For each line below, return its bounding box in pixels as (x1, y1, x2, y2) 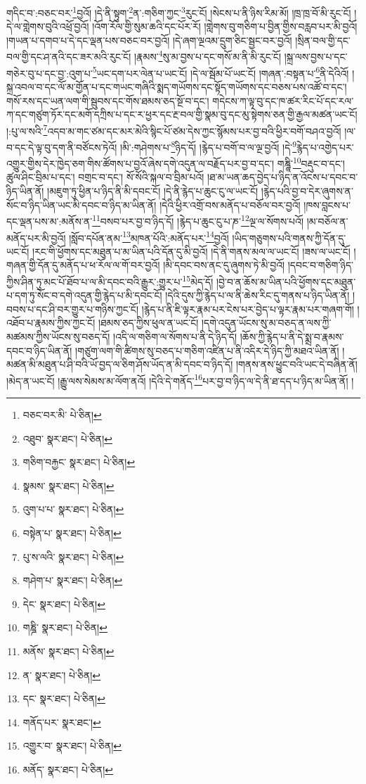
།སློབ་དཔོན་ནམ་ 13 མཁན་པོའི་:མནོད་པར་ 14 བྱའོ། (69, 228, 229, 245)
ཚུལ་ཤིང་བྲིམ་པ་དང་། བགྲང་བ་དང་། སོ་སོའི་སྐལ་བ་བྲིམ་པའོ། (6, 170, 204, 184)
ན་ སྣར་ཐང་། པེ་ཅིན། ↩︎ (22, 667, 101, 682)
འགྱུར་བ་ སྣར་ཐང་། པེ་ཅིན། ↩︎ (22, 738, 122, 753)
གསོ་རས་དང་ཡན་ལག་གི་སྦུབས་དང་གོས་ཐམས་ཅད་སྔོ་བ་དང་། (6, 93, 209, 108)
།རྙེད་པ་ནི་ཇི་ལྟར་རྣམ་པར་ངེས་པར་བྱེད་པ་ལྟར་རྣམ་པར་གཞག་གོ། (141, 301, 354, 316)
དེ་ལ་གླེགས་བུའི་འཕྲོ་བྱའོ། (6, 19, 89, 34)
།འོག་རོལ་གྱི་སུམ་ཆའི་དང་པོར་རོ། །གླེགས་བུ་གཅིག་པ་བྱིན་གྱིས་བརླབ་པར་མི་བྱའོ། (92, 19, 358, 34)
